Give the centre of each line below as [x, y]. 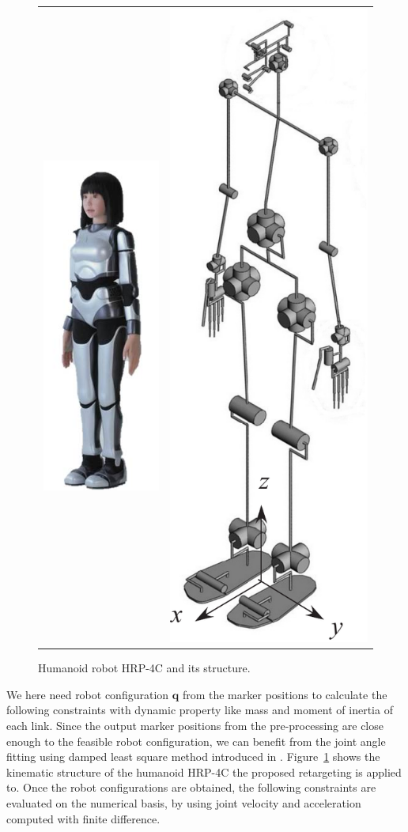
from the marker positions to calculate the [285, 694]
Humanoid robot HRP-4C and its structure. [144, 668]
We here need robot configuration [88, 694]
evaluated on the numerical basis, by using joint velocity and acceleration [184, 802]
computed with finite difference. [83, 818]
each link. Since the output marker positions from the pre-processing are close [195, 726]
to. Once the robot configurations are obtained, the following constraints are [191, 787]
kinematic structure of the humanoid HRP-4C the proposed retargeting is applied [204, 771]
